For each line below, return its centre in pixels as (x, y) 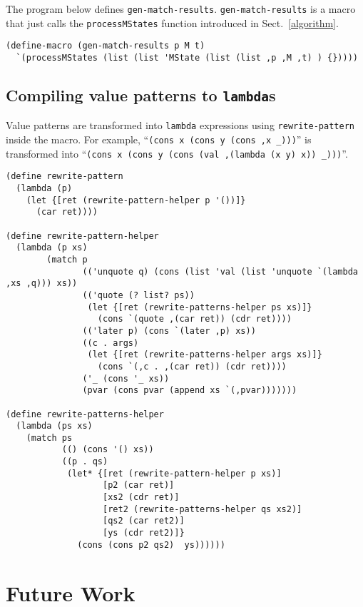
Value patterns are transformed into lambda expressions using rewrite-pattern (180, 125)
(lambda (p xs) (52, 248)
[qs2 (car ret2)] (144, 521)
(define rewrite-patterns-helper (85, 414)
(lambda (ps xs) (54, 426)
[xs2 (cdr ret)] (141, 498)
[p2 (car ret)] (139, 485)
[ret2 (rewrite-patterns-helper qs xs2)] (203, 509)
